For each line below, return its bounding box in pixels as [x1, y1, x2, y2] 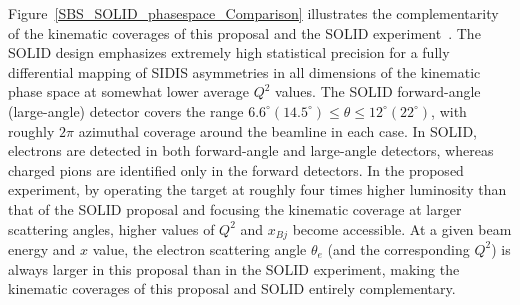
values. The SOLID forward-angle [275, 81, 481, 102]
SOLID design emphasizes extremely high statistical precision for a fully [8, 42, 450, 63]
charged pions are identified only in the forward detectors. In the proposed [8, 159, 464, 180]
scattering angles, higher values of [8, 218, 215, 239]
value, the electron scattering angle [92, 238, 307, 259]
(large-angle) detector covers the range [8, 100, 244, 121]
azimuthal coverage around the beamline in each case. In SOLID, [78, 120, 478, 141]
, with [431, 100, 467, 121]
